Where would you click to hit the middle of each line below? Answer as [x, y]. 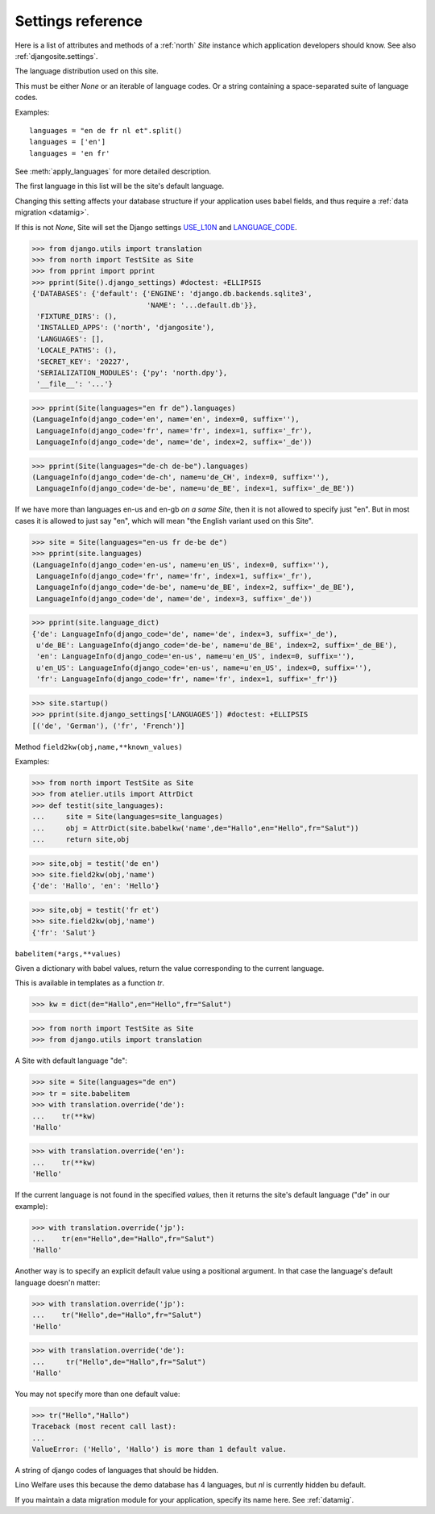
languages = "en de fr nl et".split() [106, 130]
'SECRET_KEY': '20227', [83, 362]
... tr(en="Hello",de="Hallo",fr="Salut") [123, 1239]
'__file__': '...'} [75, 384]
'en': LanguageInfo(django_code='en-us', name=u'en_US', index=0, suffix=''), [196, 657]
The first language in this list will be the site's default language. [120, 186]
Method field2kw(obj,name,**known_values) [99, 747]
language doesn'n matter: [58, 1282]
